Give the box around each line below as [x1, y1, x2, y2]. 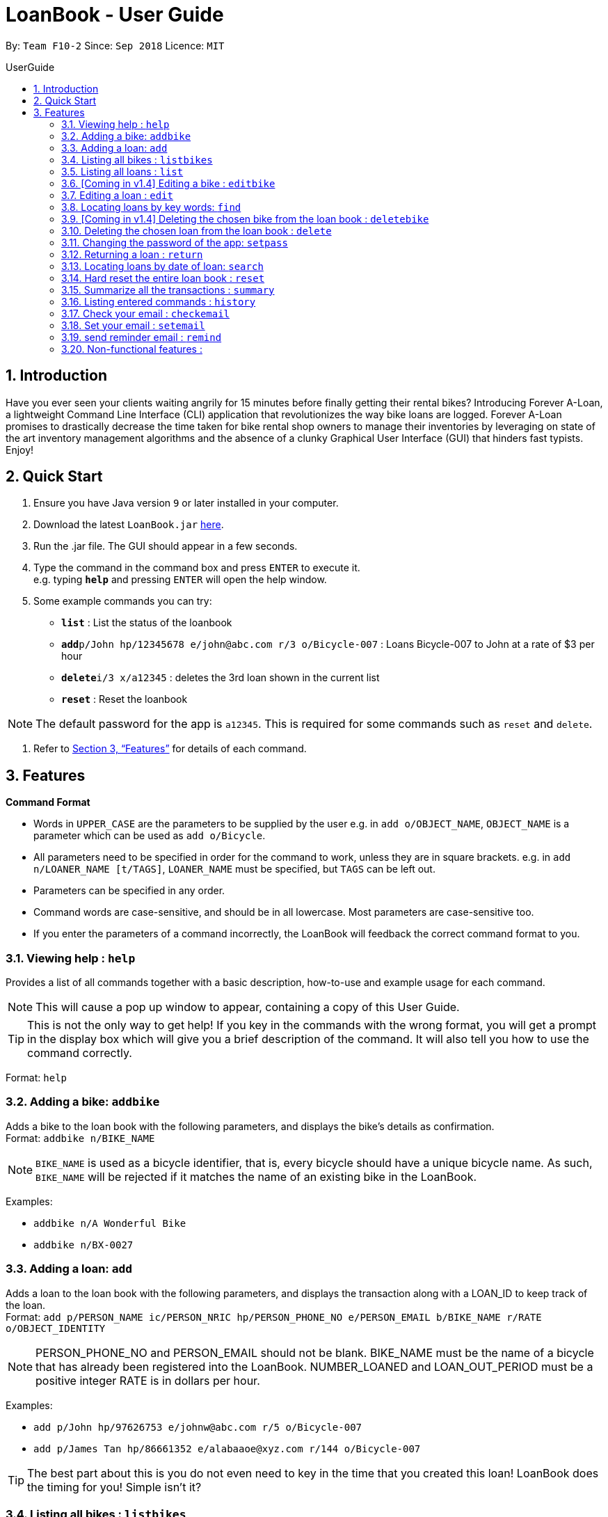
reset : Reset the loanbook [61, 693, 188, 706]
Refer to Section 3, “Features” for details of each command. [33, 742, 307, 755]
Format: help [6, 1072, 67, 1084]
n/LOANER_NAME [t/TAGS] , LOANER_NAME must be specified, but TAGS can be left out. [33, 863, 435, 875]
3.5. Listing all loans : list [61, 165, 184, 177]
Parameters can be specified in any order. [33, 884, 225, 897]
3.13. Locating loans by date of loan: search [61, 260, 264, 272]
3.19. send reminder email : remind [61, 331, 222, 343]
